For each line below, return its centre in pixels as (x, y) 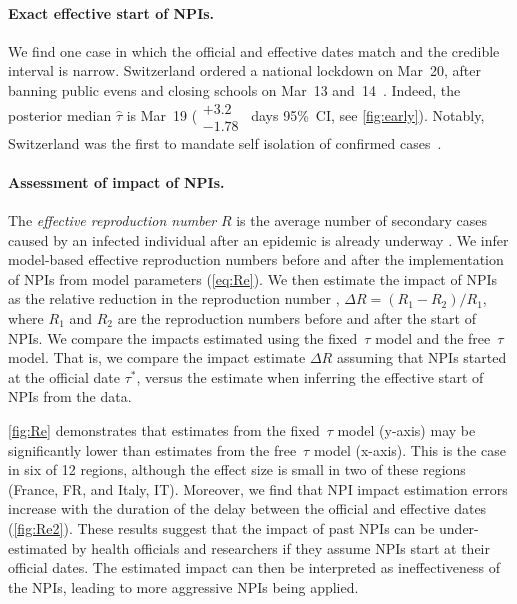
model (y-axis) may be (406, 429)
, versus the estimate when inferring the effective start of (310, 376)
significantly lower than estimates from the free (152, 449)
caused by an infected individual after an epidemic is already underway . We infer (258, 239)
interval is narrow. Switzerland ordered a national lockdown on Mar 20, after (244, 70)
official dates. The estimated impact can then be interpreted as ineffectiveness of (254, 567)
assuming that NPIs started (421, 357)
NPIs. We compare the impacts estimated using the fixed (183, 337)
